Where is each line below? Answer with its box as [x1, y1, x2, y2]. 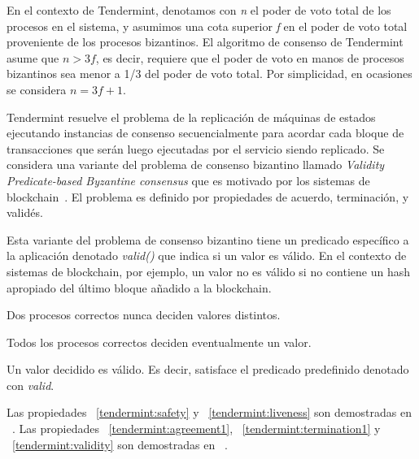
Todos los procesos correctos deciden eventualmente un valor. [7, 333, 312, 350]
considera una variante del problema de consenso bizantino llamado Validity [7, 156, 385, 173]
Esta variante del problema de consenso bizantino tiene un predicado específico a [7, 231, 409, 248]
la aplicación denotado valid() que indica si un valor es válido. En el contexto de [7, 247, 407, 264]
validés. [7, 204, 43, 221]
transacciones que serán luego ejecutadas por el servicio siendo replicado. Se [7, 140, 385, 157]
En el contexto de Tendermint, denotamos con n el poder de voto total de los [7, 2, 391, 18]
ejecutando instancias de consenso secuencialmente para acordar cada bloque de [7, 124, 404, 141]
